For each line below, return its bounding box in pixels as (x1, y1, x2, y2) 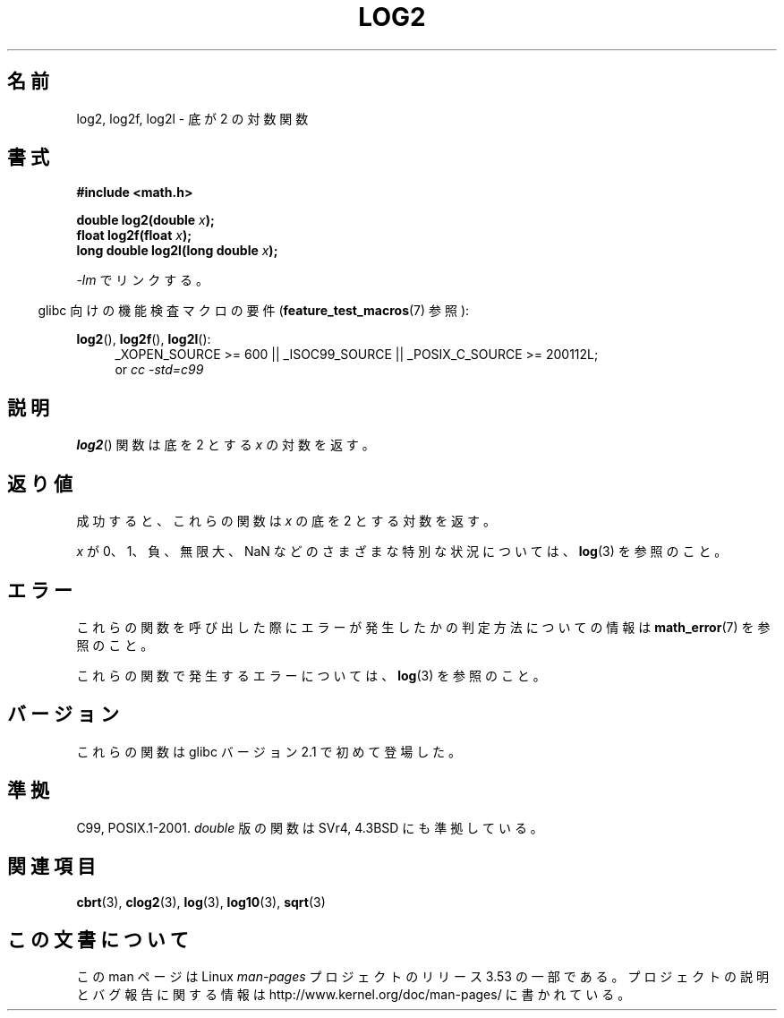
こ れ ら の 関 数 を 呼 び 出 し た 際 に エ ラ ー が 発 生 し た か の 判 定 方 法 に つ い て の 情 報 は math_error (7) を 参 (76, 619, 771, 635)
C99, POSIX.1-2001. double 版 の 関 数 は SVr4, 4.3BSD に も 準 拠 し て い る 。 (76, 819, 543, 835)
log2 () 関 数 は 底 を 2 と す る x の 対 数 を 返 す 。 (76, 437, 375, 453)
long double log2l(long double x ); (76, 243, 278, 259)
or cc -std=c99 (115, 362, 204, 378)
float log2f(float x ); (76, 227, 192, 244)
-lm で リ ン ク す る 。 (76, 272, 209, 288)
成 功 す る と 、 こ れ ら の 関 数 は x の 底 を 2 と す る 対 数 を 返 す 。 (76, 513, 496, 529)
